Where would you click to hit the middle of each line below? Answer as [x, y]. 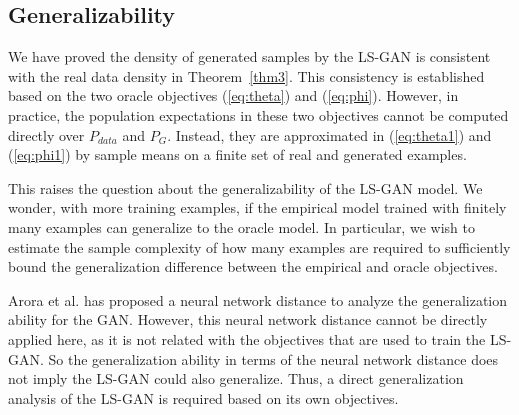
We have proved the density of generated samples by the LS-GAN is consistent [249, 56]
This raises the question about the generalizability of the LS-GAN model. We [245, 187]
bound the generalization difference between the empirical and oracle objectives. [253, 266]
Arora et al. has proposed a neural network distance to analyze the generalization [258, 299]
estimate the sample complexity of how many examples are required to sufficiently [259, 246]
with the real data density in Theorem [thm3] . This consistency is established [246, 75]
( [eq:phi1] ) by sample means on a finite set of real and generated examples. [237, 154]
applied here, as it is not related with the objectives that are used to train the [247, 338]
